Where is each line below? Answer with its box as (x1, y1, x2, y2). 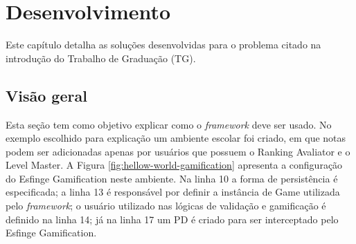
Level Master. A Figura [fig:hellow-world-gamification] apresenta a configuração (6, 158, 343, 172)
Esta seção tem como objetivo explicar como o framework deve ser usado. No (6, 117, 332, 131)
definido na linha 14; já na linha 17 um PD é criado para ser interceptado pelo (6, 212, 339, 226)
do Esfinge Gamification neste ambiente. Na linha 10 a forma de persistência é (6, 171, 338, 185)
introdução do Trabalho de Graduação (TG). (6, 50, 196, 65)
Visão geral (6, 84, 87, 106)
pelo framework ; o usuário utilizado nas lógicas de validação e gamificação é (6, 198, 326, 213)
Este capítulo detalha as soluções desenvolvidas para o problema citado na (6, 37, 321, 52)
